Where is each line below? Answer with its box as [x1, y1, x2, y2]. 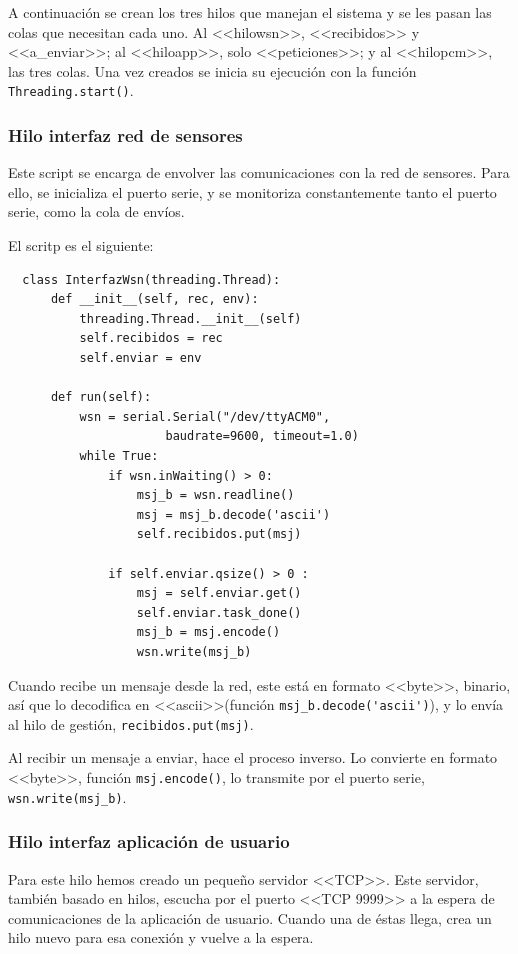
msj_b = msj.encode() [136, 625, 281, 640]
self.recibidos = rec [79, 331, 223, 346]
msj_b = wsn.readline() [136, 488, 295, 503]
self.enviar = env [79, 351, 202, 365]
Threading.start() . [8, 80, 134, 101]
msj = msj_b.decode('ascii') [136, 507, 331, 522]
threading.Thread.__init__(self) [79, 311, 302, 326]
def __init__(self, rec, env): [50, 292, 259, 307]
